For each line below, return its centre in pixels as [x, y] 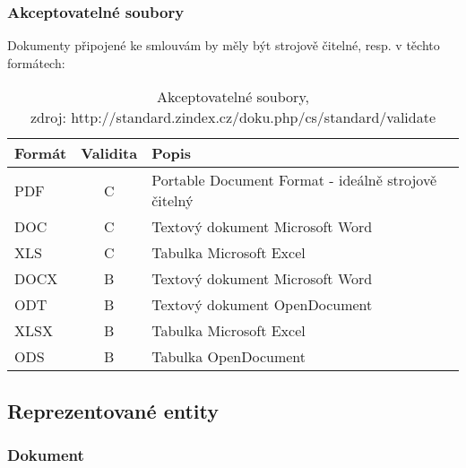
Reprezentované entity [113, 410]
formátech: [36, 62]
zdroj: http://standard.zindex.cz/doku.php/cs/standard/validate [233, 117]
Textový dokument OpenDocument [262, 305]
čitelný [173, 201]
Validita [109, 153]
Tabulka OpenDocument [229, 357]
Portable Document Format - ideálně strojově [294, 180]
